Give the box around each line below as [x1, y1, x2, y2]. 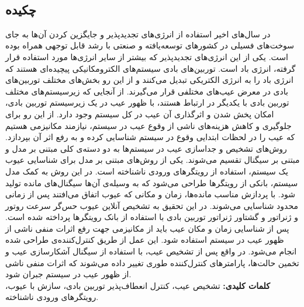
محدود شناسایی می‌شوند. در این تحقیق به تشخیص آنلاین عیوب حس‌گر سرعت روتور [5, 199, 298, 211]
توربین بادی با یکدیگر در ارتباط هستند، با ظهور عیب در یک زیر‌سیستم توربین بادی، [5, 96, 289, 109]
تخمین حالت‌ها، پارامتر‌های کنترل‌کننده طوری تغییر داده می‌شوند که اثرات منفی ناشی [5, 256, 299, 268]
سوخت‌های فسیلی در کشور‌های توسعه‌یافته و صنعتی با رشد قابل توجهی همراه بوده [5, 39, 295, 51]
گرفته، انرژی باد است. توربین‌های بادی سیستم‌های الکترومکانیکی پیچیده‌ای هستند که [5, 62, 296, 74]
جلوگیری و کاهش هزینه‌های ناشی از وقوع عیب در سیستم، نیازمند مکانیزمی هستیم [5, 119, 292, 131]
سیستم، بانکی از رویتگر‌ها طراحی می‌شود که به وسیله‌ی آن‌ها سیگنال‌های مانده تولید [5, 176, 298, 189]
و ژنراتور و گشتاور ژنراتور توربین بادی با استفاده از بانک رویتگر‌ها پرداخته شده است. [5, 211, 299, 223]
